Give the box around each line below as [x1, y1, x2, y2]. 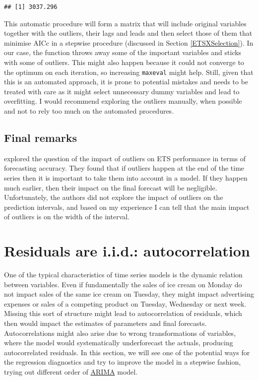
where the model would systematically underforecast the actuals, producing [4, 337, 233, 348]
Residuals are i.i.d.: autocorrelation [4, 241, 250, 261]
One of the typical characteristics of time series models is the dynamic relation [4, 269, 243, 280]
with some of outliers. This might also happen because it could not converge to [4, 57, 244, 67]
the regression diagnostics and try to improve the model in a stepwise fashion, [4, 357, 241, 367]
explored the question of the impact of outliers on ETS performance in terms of [4, 153, 246, 163]
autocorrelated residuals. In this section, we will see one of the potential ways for [4, 347, 250, 357]
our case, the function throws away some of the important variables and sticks [4, 47, 242, 58]
